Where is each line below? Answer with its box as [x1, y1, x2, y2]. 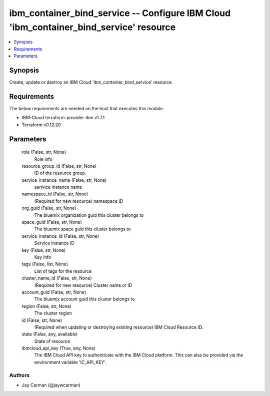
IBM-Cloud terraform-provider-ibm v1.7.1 [21, 115, 105, 121]
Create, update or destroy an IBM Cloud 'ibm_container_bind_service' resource [9, 79, 172, 85]
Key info [34, 254, 51, 260]
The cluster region [34, 310, 72, 316]
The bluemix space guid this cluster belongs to [34, 226, 131, 232]
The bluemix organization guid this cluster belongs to [34, 212, 144, 218]
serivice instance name [34, 184, 82, 190]
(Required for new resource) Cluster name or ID [34, 282, 132, 288]
